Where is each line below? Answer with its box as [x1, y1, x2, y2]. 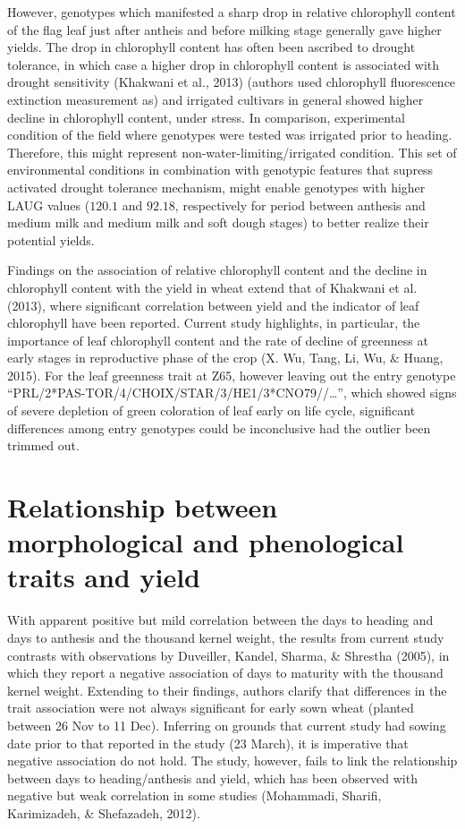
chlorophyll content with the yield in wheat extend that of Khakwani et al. [7, 278, 418, 296]
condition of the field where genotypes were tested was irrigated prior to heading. [7, 125, 452, 144]
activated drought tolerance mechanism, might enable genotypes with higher [7, 177, 426, 196]
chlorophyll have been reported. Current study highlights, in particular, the [7, 313, 420, 332]
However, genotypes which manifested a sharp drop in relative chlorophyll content [7, 3, 456, 21]
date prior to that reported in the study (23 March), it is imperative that [7, 733, 409, 752]
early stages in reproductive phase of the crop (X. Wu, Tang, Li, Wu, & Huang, [7, 348, 444, 367]
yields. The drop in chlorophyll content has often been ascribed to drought [7, 38, 416, 56]
